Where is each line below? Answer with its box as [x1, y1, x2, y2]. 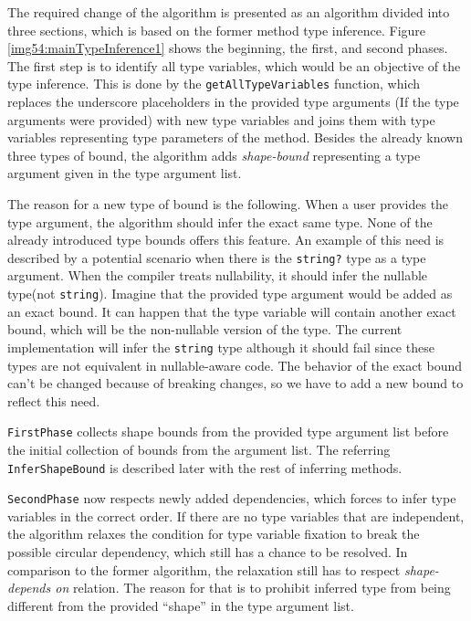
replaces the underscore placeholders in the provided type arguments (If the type [7, 92, 459, 111]
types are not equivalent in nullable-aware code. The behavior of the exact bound [7, 355, 462, 374]
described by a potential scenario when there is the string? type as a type [7, 247, 426, 267]
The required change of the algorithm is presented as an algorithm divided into [7, 3, 450, 21]
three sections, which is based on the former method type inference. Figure [7, 20, 426, 39]
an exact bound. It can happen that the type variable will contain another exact [7, 301, 456, 321]
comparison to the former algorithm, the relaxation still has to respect [7, 560, 401, 579]
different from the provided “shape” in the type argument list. [7, 595, 354, 615]
